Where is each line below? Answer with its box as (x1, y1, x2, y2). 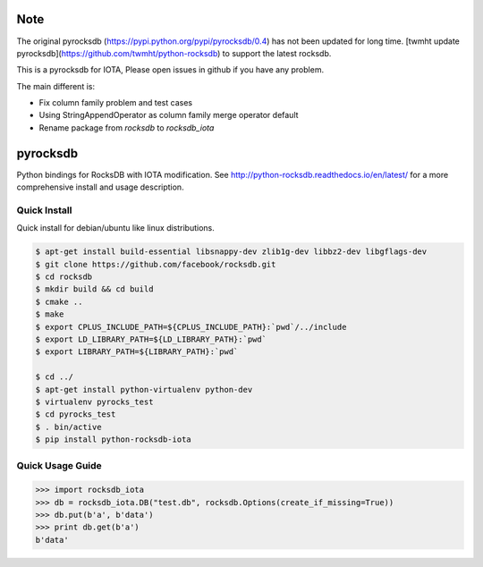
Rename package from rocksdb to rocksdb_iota (38, 122, 215, 133)
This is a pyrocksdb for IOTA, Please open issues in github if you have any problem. (16, 64, 325, 75)
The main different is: (16, 80, 96, 91)
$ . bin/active (35, 421, 102, 432)
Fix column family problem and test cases (38, 97, 192, 108)
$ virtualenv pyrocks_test (35, 396, 154, 407)
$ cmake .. (35, 296, 83, 307)
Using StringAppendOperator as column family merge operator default (38, 110, 299, 121)
